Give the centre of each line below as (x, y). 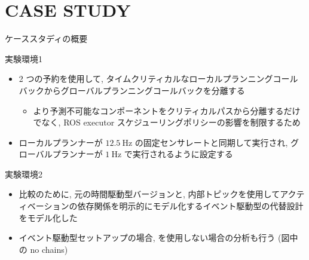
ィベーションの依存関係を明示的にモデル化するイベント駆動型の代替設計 (161, 206)
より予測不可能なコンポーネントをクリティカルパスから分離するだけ (167, 110)
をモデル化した (48, 217)
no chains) (49, 249)
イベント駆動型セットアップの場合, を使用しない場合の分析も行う (147, 238)
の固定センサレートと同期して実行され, (211, 142)
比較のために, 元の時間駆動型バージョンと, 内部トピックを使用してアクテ (162, 194)
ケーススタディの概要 (46, 39)
